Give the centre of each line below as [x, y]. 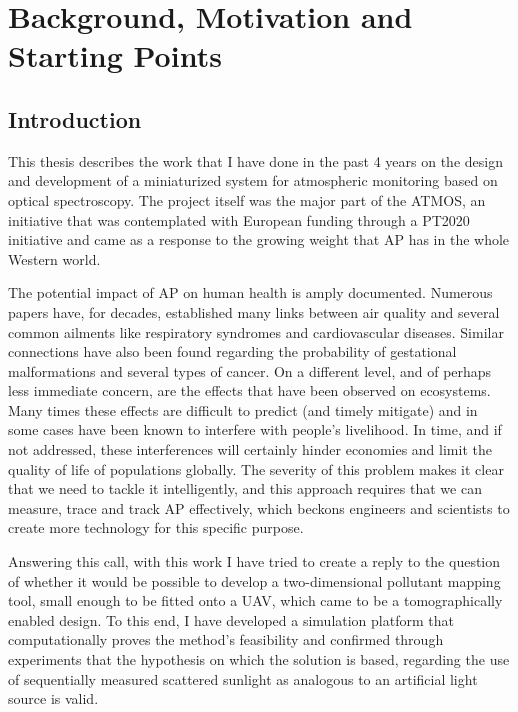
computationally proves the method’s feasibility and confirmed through [226, 639]
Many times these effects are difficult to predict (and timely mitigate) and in [243, 409]
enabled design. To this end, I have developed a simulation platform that [231, 619]
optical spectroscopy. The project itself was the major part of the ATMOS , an [247, 199]
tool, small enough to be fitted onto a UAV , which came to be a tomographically [255, 600]
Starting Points [115, 55]
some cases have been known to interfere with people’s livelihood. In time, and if [255, 429]
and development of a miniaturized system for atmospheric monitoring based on [253, 180]
